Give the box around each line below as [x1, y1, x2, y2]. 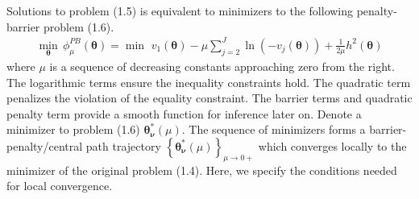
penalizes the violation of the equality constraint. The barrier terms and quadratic [6, 89, 413, 106]
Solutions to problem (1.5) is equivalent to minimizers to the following [6, 2, 354, 19]
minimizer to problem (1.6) [6, 121, 140, 138]
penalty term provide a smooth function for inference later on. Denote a [6, 105, 362, 122]
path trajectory [85, 137, 161, 154]
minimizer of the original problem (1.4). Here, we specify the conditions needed [6, 161, 397, 178]
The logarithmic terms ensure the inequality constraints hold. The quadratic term [6, 73, 411, 90]
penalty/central [6, 137, 83, 154]
